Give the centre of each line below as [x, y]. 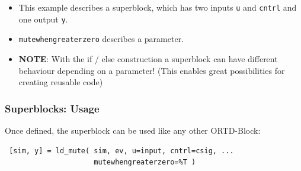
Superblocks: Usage [52, 108]
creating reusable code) [61, 82]
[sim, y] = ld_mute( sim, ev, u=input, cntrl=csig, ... [121, 151]
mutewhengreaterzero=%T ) [145, 162]
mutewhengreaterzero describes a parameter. [101, 39]
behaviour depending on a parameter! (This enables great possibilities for [152, 70]
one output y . [43, 19]
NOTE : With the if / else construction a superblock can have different [148, 58]
